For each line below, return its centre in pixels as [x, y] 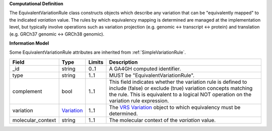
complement [27, 91]
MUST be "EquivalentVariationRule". [152, 75]
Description [123, 62]
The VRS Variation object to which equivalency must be [175, 107]
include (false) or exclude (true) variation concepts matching [181, 88]
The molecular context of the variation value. [162, 120]
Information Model [29, 43]
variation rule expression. [139, 100]
